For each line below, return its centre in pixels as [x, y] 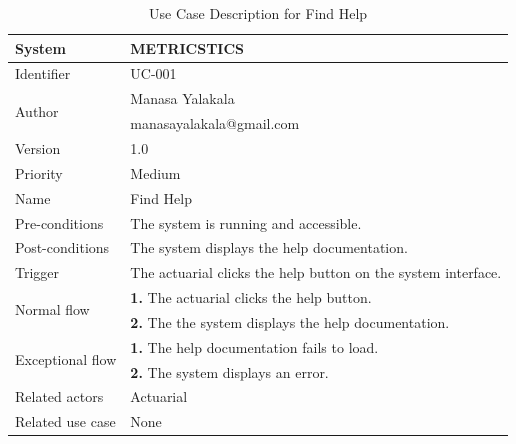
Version [38, 147]
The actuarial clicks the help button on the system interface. [316, 272]
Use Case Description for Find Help [258, 13]
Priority [39, 172]
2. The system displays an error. [229, 371]
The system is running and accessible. [246, 222]
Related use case [65, 421]
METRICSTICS [187, 47]
